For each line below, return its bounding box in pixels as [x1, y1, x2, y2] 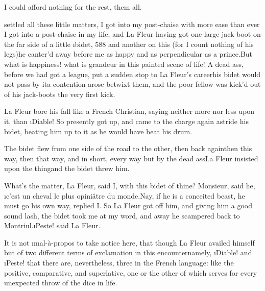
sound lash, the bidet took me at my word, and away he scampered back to [4, 210, 240, 221]
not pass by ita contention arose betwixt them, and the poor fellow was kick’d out [4, 79, 261, 89]
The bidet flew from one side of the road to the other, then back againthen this [4, 143, 252, 154]
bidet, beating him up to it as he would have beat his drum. [4, 126, 192, 136]
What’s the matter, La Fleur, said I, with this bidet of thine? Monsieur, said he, [4, 180, 255, 190]
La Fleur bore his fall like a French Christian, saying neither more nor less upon [4, 106, 255, 116]
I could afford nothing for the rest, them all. [4, 2, 142, 12]
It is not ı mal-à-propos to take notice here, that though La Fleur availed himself [4, 237, 255, 248]
